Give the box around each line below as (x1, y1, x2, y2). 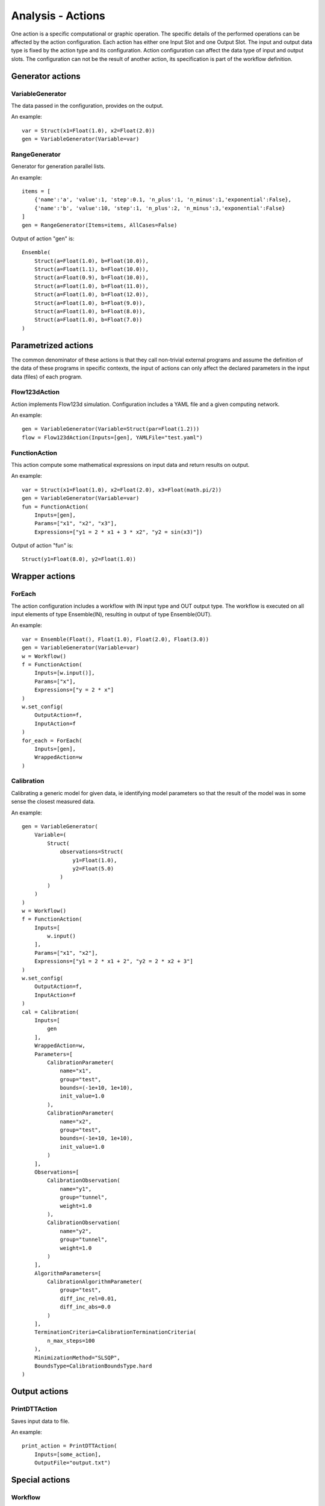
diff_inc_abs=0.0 (60, 1304, 111, 1310)
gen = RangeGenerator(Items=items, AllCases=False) (22, 222, 178, 228)
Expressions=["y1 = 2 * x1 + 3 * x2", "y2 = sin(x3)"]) (34, 528, 203, 536)
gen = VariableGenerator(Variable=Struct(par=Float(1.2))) (22, 425, 200, 433)
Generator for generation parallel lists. (11, 163, 105, 170)
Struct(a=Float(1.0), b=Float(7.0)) (34, 316, 143, 323)
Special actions (11, 1475, 70, 1485)
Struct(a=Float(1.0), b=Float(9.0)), (34, 299, 146, 307)
